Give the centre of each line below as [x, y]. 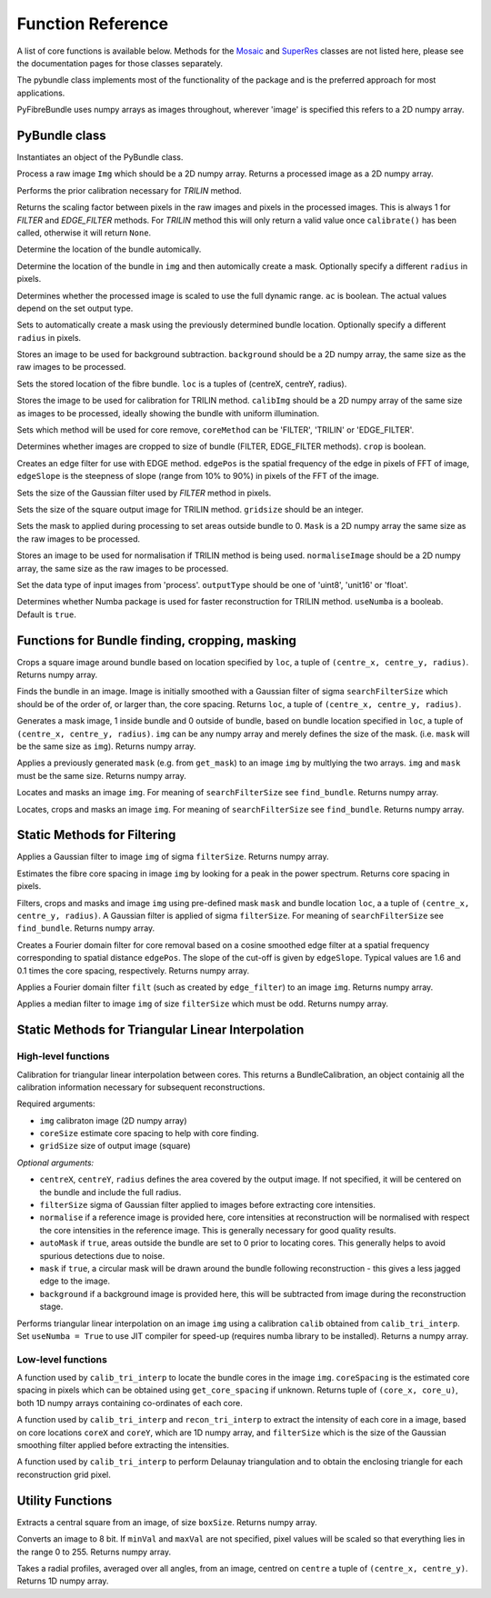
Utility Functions [65, 1500]
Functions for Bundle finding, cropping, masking [157, 640]
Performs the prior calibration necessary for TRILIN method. [129, 190]
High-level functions [63, 1056]
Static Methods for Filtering [96, 835]
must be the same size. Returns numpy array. [101, 775]
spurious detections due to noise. [102, 1255]
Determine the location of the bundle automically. [109, 249]
